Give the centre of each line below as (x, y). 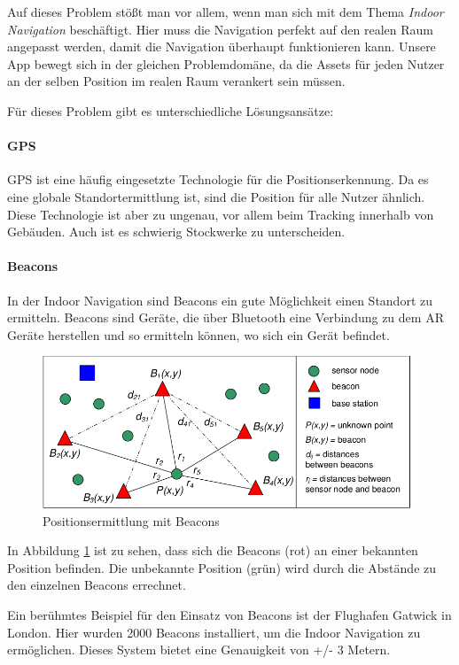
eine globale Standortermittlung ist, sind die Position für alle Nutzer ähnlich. (216, 196)
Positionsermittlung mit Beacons (131, 520)
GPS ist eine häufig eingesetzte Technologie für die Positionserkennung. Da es (218, 179)
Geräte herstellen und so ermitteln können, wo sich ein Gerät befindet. (198, 334)
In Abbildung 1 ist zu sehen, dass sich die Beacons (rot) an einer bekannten (213, 550)
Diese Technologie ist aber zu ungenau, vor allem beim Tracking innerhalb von (221, 214)
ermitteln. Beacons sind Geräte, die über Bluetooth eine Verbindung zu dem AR (226, 317)
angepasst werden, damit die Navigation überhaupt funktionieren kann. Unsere (222, 46)
